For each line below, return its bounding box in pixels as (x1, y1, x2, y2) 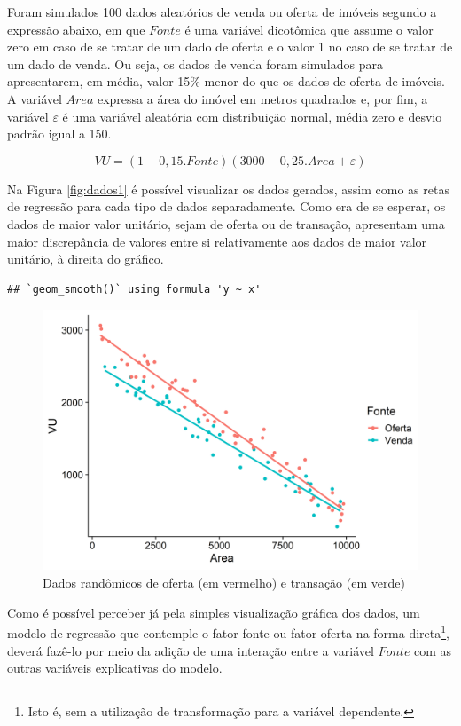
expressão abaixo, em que (7, 20, 145, 38)
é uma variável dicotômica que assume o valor (184, 20, 434, 38)
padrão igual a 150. (7, 124, 112, 143)
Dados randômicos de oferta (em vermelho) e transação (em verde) (43, 573, 405, 592)
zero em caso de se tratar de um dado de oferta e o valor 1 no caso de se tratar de (7, 37, 453, 56)
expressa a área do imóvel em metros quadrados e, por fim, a (97, 89, 428, 107)
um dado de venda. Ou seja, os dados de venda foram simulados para (7, 54, 383, 73)
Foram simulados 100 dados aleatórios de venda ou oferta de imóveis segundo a (7, 3, 437, 20)
